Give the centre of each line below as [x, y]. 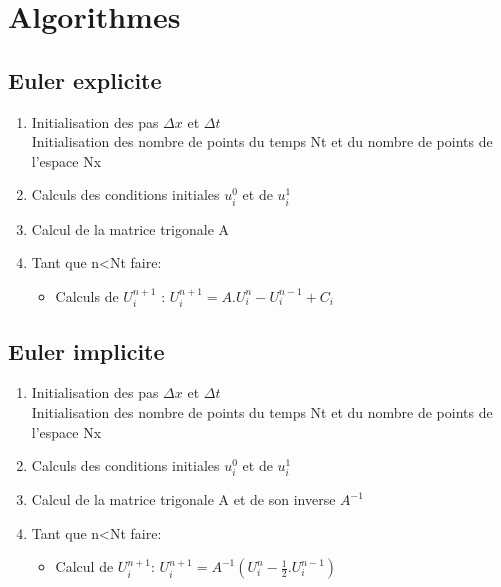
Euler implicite [86, 350]
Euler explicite [85, 79]
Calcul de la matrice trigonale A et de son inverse [183, 499]
